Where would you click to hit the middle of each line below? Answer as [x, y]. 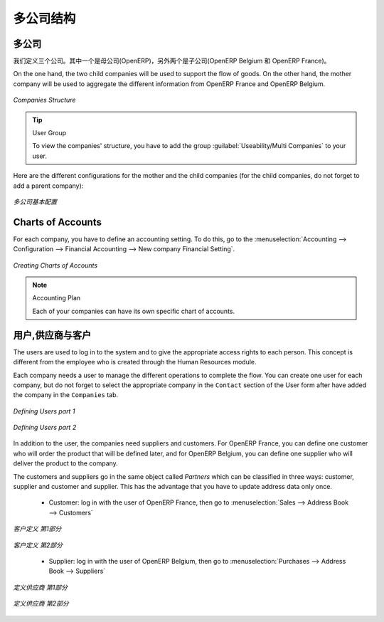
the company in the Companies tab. [66, 395]
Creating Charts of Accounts [55, 265]
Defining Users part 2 [45, 428]
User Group [49, 133]
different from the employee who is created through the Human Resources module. [135, 362]
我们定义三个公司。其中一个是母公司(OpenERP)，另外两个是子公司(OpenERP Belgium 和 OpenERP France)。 [172, 61]
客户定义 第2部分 [38, 545]
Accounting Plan [57, 298]
